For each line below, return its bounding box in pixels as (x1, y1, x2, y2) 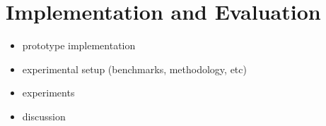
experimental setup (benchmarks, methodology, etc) (22, 61, 247, 76)
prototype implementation (22, 38, 136, 53)
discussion (22, 108, 66, 123)
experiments (22, 85, 75, 100)
